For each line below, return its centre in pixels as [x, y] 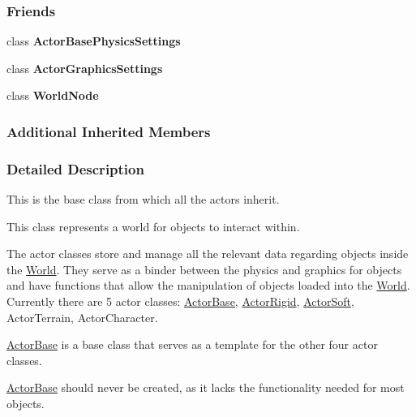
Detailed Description [75, 168]
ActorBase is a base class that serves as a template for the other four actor [192, 344]
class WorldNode [53, 95]
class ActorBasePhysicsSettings [94, 41]
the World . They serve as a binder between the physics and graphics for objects [204, 269]
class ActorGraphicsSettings [85, 68]
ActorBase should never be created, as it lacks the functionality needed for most [206, 387]
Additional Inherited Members [109, 131]
